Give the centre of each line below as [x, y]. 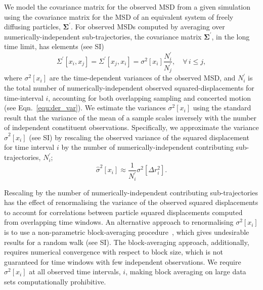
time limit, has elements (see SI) [54, 46]
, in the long [231, 36]
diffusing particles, [32, 27]
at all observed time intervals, [75, 272]
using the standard [222, 108]
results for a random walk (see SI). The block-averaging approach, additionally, [127, 242]
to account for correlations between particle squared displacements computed [123, 212]
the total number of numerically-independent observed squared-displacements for [129, 87]
